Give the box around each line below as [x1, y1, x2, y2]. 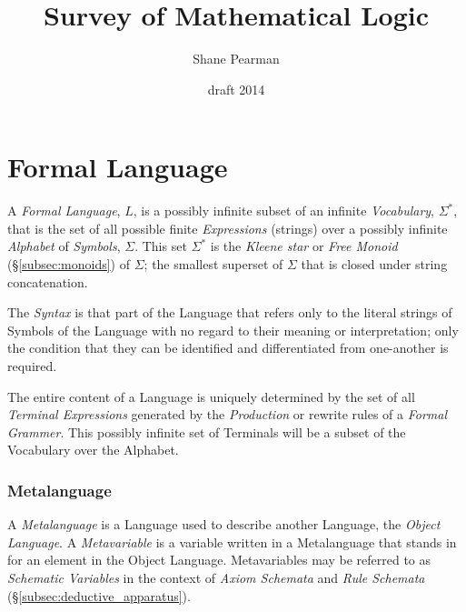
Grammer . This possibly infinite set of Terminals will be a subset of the [7, 422, 406, 441]
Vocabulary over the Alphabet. [7, 440, 179, 459]
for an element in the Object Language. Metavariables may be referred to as [7, 550, 431, 569]
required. [7, 356, 57, 375]
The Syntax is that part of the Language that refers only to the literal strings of [7, 303, 452, 322]
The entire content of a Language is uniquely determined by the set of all [7, 386, 415, 406]
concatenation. [7, 272, 88, 291]
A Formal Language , [7, 201, 121, 220]
